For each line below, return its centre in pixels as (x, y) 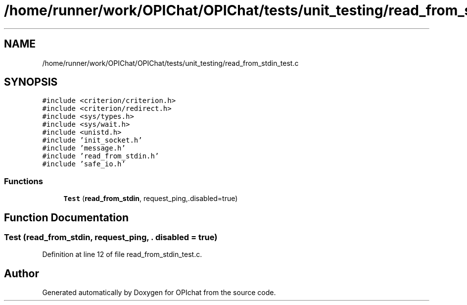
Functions (23, 181)
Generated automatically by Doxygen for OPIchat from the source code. (159, 293)
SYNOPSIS (31, 82)
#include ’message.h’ (84, 148)
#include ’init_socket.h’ (92, 140)
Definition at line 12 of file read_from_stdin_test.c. (122, 254)
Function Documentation (66, 217)
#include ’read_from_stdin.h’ (101, 156)
